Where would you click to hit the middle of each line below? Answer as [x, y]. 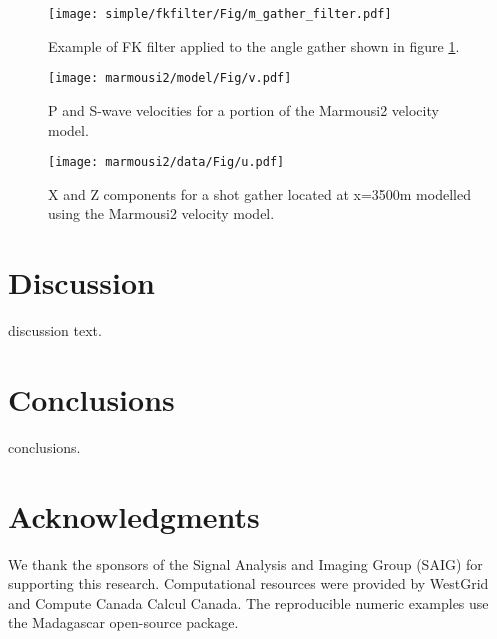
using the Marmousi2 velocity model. [161, 213]
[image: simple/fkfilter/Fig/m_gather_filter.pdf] [220, 14]
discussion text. [55, 330]
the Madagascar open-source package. [123, 622]
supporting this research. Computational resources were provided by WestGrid [248, 583]
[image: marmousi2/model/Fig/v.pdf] [170, 78]
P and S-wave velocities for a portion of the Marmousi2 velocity [243, 109]
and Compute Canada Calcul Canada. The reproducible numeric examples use [248, 602]
